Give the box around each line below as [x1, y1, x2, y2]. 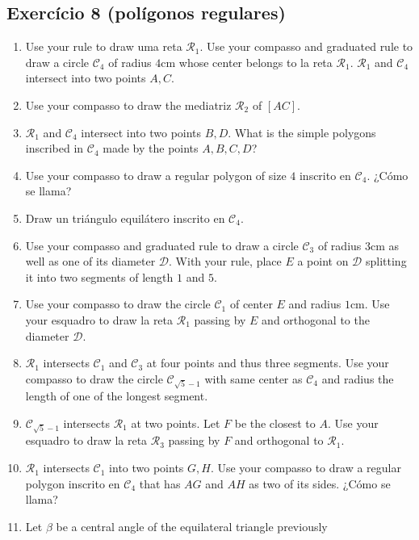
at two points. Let [131, 414, 220, 431]
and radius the [321, 370, 394, 387]
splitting [365, 253, 407, 270]
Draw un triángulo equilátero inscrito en [25, 209, 225, 226]
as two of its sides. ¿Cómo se [249, 475, 391, 492]
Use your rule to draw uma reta [25, 38, 182, 55]
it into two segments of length [25, 268, 174, 285]
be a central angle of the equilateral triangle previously [56, 517, 328, 534]
